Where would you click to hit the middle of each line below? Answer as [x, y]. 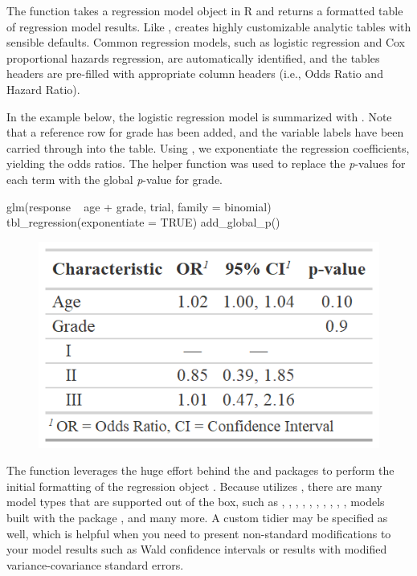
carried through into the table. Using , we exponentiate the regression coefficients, [208, 147]
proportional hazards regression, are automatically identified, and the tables [193, 57]
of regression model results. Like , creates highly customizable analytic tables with [209, 26]
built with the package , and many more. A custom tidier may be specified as [197, 518]
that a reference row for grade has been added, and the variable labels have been [205, 132]
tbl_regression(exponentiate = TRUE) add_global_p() [143, 222]
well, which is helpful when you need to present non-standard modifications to [199, 533]
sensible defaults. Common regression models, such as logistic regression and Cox [206, 42]
